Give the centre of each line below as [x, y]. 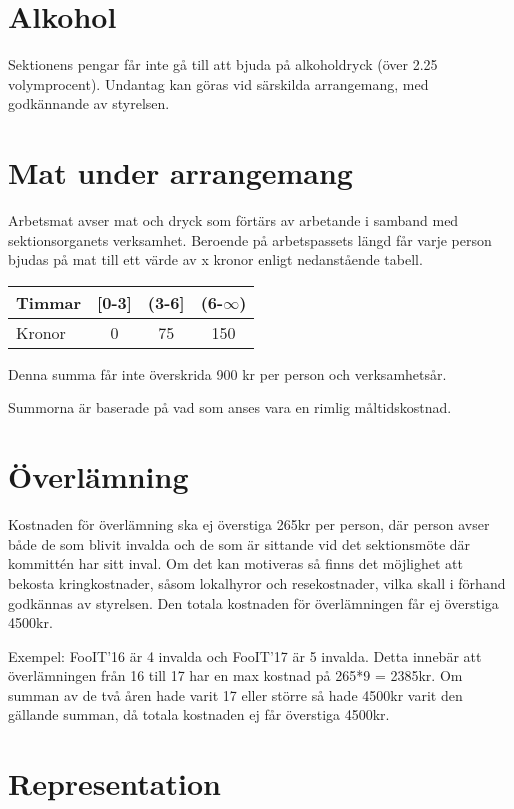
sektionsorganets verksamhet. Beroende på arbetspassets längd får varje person [250, 239]
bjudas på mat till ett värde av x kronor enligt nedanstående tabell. [215, 259]
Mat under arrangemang [180, 172]
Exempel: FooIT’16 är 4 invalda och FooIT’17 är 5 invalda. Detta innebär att [245, 655]
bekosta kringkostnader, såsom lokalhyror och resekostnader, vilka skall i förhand [257, 582]
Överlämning [98, 476]
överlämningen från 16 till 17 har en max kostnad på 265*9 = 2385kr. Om [235, 675]
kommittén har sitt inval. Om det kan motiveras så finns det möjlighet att [235, 563]
